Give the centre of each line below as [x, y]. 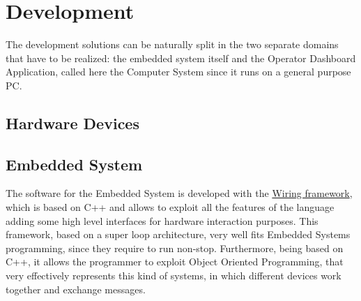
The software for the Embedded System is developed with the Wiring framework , [179, 193]
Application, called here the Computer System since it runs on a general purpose [178, 72]
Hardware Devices [72, 123]
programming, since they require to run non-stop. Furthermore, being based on [175, 248]
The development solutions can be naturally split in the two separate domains [172, 44]
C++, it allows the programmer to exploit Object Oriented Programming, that [175, 262]
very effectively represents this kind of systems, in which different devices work [174, 276]
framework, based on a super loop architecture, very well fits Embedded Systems [178, 234]
